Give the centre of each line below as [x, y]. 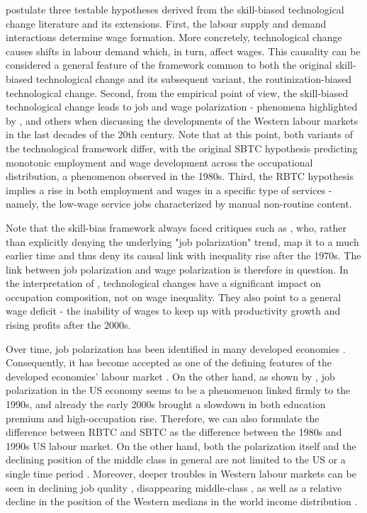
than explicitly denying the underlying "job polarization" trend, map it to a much [182, 241]
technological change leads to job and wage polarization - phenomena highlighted [182, 107]
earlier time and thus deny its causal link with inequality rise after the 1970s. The [183, 255]
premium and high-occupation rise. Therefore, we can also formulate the [163, 418]
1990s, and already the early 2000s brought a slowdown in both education [166, 404]
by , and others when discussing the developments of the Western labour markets [182, 120]
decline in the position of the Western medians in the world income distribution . [182, 501]
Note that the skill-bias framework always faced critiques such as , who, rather [176, 227]
